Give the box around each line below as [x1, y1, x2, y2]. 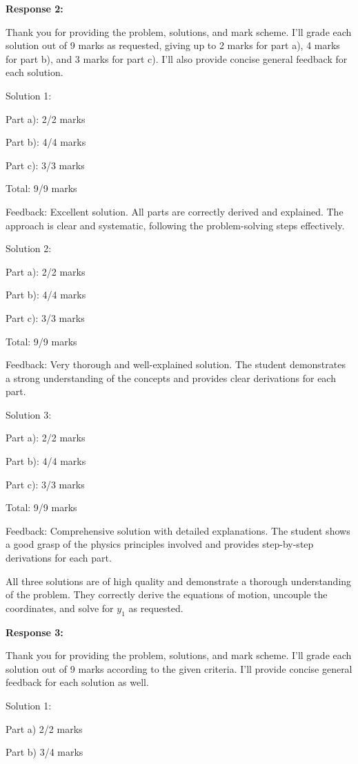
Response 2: [6, 1, 63, 15]
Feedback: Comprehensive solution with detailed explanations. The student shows [6, 523, 350, 537]
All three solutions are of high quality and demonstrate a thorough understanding [6, 573, 352, 588]
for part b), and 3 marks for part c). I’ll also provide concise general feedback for [6, 51, 348, 66]
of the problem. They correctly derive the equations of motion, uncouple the [6, 587, 328, 602]
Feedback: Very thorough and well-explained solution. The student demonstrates [6, 357, 346, 372]
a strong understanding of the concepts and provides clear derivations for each [6, 370, 336, 385]
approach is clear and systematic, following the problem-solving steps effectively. [6, 218, 345, 232]
